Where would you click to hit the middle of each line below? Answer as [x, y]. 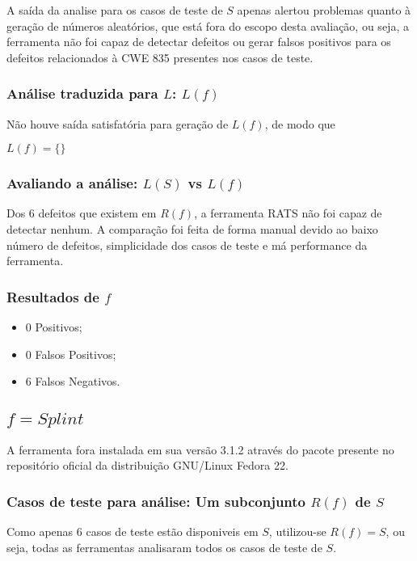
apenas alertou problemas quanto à [324, 10]
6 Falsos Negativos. [73, 381]
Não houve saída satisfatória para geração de [118, 123]
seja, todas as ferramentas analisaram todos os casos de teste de [164, 547]
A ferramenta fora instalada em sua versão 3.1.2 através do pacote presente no [200, 449]
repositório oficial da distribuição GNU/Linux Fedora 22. [147, 465]
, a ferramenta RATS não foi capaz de [288, 213]
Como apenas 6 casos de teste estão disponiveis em [133, 531]
